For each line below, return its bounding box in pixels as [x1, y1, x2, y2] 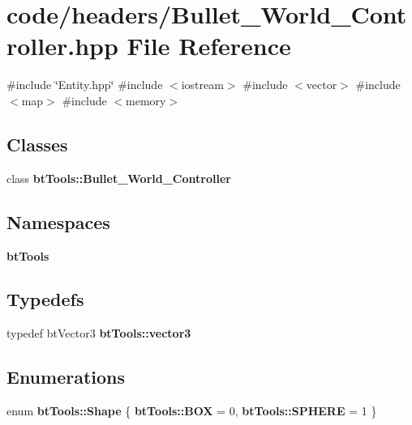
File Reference [127, 29, 291, 62]
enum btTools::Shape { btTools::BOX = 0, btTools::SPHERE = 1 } [6, 402, 377, 419]
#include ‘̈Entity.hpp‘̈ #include [6, 76, 163, 93]
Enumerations [6, 364, 126, 389]
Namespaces [6, 209, 110, 234]
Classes [6, 131, 68, 156]
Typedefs [6, 287, 84, 312]
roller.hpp [6, 29, 118, 62]
